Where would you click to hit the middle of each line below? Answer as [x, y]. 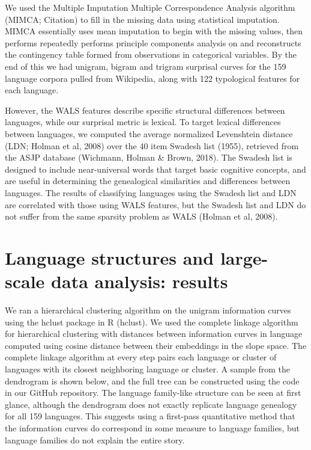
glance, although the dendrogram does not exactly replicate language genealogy [151, 404]
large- [244, 257]
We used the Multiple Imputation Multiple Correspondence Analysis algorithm [150, 7]
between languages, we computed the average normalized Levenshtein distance [149, 133]
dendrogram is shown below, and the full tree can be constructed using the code [152, 381]
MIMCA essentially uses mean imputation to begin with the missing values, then [154, 31]
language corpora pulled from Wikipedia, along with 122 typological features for [152, 78]
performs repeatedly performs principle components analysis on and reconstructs [153, 42]
